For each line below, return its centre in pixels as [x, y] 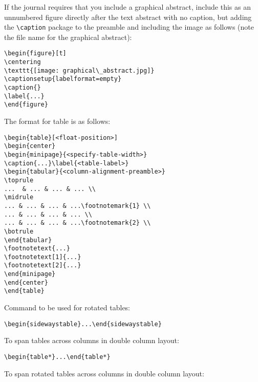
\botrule [19, 231]
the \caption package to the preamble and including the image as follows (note [129, 27]
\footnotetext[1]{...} [43, 257]
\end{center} [26, 282]
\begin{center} [30, 146]
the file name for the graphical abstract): [68, 37]
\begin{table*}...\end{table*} [57, 357]
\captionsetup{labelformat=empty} [63, 79]
